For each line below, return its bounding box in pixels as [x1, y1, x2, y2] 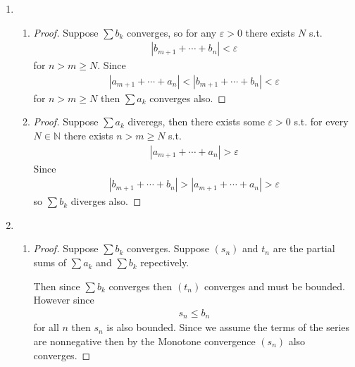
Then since [33, 278, 80, 293]
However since [33, 292, 94, 307]
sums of [33, 255, 67, 270]
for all [33, 320, 59, 335]
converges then [108, 278, 173, 293]
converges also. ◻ [149, 90, 226, 105]
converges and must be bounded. [204, 278, 346, 293]
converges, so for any [127, 25, 217, 39]
